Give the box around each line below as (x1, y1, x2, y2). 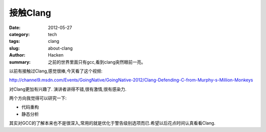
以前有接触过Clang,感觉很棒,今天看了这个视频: (9, 68, 103, 74)
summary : (9, 59, 31, 65)
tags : (9, 38, 20, 44)
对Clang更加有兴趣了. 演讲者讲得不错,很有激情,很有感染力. (9, 86, 127, 92)
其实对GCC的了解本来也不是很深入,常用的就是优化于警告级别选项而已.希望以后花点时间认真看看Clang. (9, 120, 216, 126)
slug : (9, 45, 20, 51)
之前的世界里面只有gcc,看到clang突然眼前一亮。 (48, 59, 146, 65)
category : (9, 31, 30, 37)
